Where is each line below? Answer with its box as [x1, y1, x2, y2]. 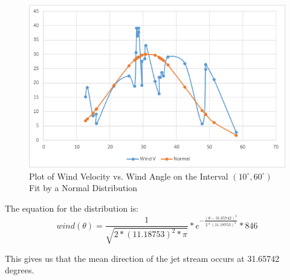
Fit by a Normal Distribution [29, 181, 138, 194]
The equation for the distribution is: [5, 201, 139, 214]
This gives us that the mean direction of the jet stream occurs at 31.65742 [5, 252, 280, 264]
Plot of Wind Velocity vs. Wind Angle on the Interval [29, 169, 228, 182]
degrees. [5, 264, 34, 276]
